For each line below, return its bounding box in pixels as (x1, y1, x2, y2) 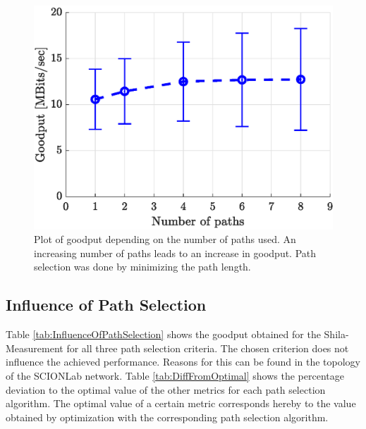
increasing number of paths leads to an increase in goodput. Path (34, 245, 317, 260)
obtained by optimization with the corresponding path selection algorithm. (6, 409, 329, 424)
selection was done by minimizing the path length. (34, 259, 251, 274)
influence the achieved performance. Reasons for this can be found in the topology (6, 354, 361, 369)
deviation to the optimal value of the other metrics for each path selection (6, 382, 326, 397)
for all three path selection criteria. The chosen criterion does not (66, 340, 349, 355)
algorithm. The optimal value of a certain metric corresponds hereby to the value (6, 396, 356, 411)
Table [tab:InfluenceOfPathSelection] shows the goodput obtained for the (6, 327, 321, 342)
